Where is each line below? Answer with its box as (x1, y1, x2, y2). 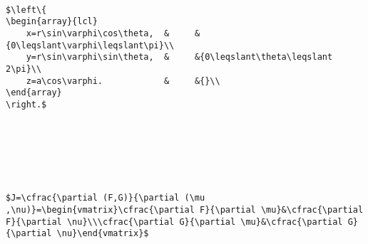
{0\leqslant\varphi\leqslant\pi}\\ (6, 40, 175, 51)
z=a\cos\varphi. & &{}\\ (26, 75, 220, 86)
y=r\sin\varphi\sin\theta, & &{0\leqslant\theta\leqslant (26, 52, 333, 63)
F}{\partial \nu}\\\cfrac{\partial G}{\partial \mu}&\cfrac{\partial (6, 216, 343, 227)
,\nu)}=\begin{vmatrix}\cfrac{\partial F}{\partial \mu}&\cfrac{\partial (6, 205, 364, 216)
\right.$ (6, 100, 47, 110)
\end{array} (6, 87, 62, 98)
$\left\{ (6, 4, 47, 15)
